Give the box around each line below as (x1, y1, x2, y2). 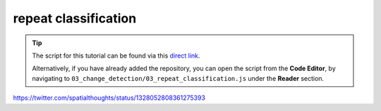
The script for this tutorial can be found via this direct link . (32, 51, 200, 60)
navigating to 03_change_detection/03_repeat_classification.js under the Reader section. (32, 74, 325, 82)
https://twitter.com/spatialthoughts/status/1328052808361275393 (13, 93, 206, 102)
